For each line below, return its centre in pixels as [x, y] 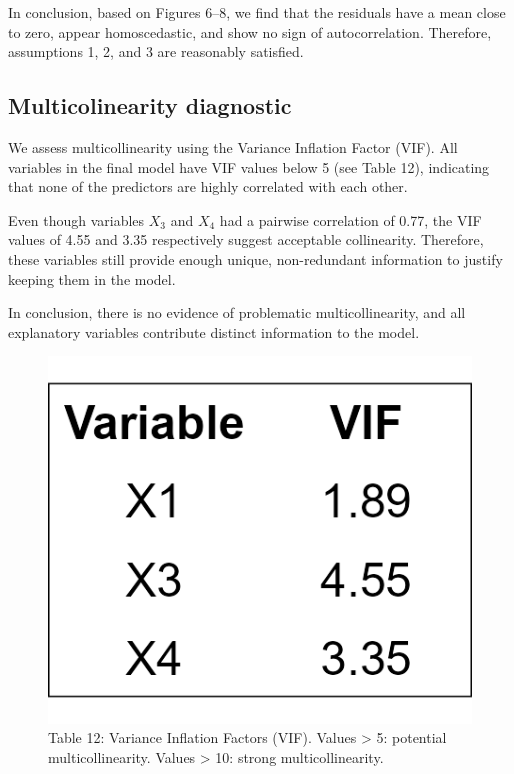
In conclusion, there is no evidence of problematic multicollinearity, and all [237, 312]
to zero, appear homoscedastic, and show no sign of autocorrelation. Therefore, [250, 31]
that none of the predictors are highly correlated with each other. [208, 186]
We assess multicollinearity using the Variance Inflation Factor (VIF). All [233, 146]
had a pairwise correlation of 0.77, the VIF [350, 219]
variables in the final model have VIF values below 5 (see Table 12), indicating [249, 166]
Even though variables [76, 219]
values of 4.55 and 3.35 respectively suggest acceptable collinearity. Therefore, [246, 239]
